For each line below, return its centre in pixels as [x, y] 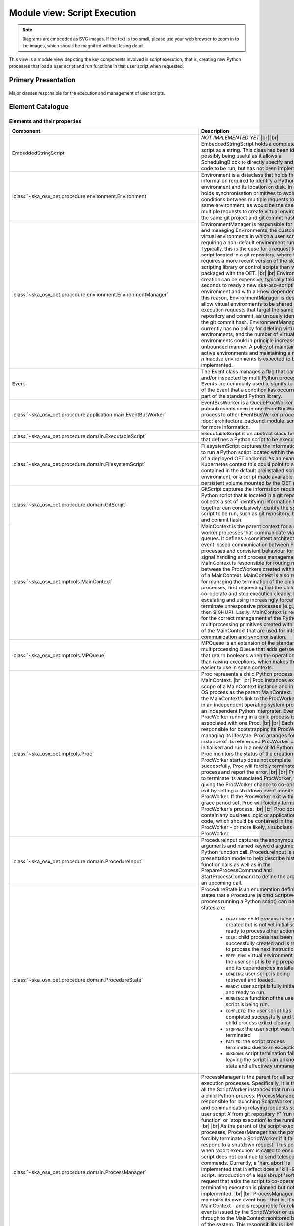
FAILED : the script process [255, 1041]
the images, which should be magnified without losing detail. [83, 46]
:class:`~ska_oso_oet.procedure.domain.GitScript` [69, 504]
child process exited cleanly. [258, 1022]
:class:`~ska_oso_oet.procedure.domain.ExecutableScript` [79, 436]
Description [215, 131]
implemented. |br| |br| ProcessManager [247, 1193]
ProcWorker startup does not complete [246, 760]
